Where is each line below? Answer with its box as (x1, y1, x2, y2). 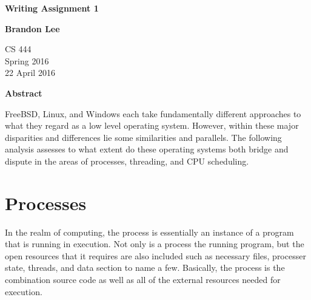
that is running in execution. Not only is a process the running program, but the (5, 237, 304, 250)
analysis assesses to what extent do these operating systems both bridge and (5, 143, 289, 155)
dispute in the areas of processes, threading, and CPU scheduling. (5, 154, 249, 167)
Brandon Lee (5, 22, 60, 35)
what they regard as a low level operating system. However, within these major (5, 119, 299, 132)
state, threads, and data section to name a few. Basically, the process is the (5, 261, 285, 274)
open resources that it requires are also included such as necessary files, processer (5, 249, 306, 262)
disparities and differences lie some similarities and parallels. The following (5, 131, 282, 143)
